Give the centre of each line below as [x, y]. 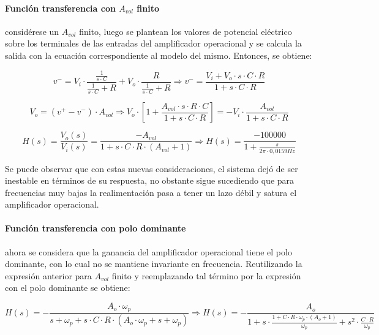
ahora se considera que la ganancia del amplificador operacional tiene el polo [148, 251]
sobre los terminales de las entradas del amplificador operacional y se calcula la [153, 43]
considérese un [32, 31]
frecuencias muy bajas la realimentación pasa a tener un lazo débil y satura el [151, 192]
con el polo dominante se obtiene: [68, 288]
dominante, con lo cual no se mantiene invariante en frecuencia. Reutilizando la [154, 264]
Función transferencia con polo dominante [96, 228]
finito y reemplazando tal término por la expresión [206, 275]
